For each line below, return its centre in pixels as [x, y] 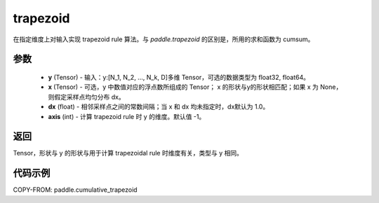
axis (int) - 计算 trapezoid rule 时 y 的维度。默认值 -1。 [127, 116]
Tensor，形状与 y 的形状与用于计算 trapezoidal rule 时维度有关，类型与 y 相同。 [128, 153]
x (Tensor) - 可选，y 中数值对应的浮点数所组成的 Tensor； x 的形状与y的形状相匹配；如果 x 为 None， [195, 87]
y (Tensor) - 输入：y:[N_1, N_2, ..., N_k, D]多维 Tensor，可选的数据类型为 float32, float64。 [179, 77]
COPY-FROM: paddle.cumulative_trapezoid [75, 190]
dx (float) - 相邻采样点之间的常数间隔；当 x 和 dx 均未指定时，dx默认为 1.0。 [159, 107]
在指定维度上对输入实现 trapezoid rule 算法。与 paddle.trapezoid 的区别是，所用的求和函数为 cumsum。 [164, 39]
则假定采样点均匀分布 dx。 [87, 97]
